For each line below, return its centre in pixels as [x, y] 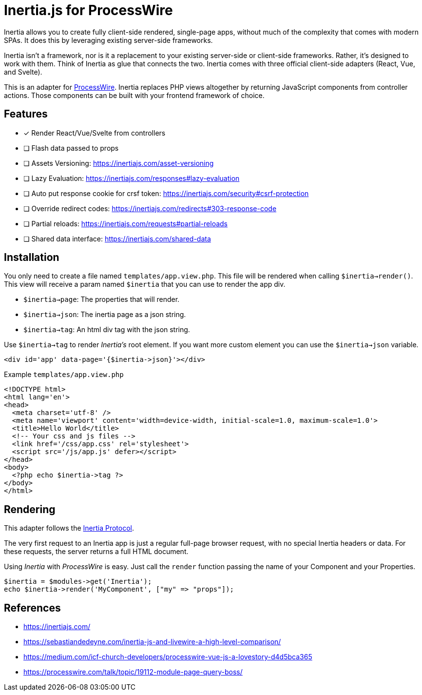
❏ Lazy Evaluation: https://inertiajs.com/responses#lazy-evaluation [132, 178]
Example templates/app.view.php [64, 375]
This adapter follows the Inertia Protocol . [69, 528]
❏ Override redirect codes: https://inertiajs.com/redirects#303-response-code [150, 208]
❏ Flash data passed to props [71, 148]
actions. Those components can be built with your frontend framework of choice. [134, 95]
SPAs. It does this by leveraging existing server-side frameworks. [108, 40]
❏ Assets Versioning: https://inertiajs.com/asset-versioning [119, 163]
